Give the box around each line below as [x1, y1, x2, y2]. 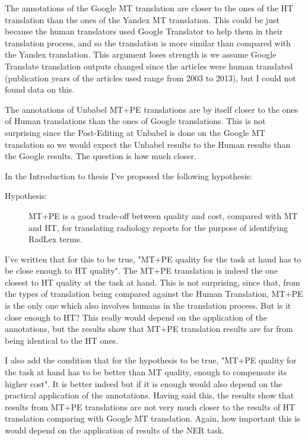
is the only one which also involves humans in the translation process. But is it [5, 299, 291, 312]
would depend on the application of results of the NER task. [5, 424, 225, 436]
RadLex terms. [28, 233, 82, 245]
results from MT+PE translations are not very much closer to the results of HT [5, 400, 296, 413]
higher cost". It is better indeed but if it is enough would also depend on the [5, 377, 282, 390]
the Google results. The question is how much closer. [5, 150, 196, 162]
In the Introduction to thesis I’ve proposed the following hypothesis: [5, 169, 252, 182]
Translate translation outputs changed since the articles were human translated [5, 59, 293, 72]
